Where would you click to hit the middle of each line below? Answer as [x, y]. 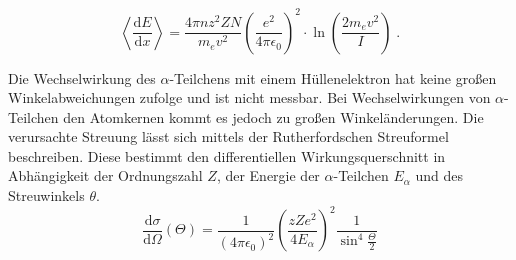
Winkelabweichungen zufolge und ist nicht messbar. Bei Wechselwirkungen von [249, 97]
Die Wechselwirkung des [82, 77]
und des [439, 175]
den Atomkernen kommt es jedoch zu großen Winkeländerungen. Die [273, 116]
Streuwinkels [46, 195]
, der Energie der [268, 175]
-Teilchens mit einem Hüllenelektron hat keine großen [333, 77]
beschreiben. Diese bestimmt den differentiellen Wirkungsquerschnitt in [227, 155]
